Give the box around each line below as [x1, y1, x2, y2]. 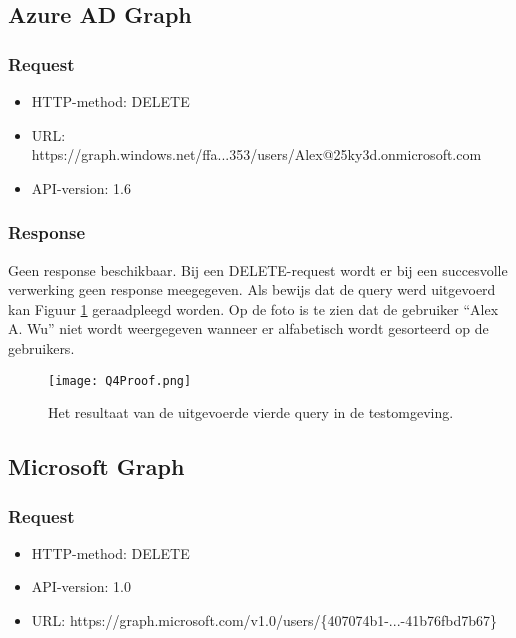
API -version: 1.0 [31, 576, 131, 597]
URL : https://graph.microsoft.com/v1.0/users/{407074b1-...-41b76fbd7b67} [31, 610, 498, 630]
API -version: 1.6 [31, 177, 131, 198]
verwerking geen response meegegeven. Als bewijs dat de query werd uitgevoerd [8, 279, 496, 300]
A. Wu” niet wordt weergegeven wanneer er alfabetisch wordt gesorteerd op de [8, 318, 489, 339]
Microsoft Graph [8, 451, 185, 482]
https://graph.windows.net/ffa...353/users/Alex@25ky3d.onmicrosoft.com [31, 144, 482, 165]
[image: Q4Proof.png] [48, 373, 192, 388]
